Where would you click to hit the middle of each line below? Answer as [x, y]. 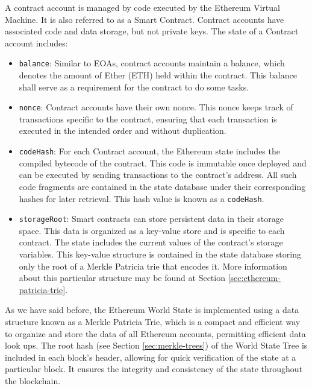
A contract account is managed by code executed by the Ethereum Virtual [142, 7]
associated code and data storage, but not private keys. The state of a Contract [152, 31]
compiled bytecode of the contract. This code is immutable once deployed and [163, 163]
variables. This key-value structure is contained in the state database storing [160, 254]
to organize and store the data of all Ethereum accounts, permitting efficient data [155, 333]
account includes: [36, 43]
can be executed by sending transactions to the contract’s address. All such [158, 175]
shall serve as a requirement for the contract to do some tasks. [134, 87]
